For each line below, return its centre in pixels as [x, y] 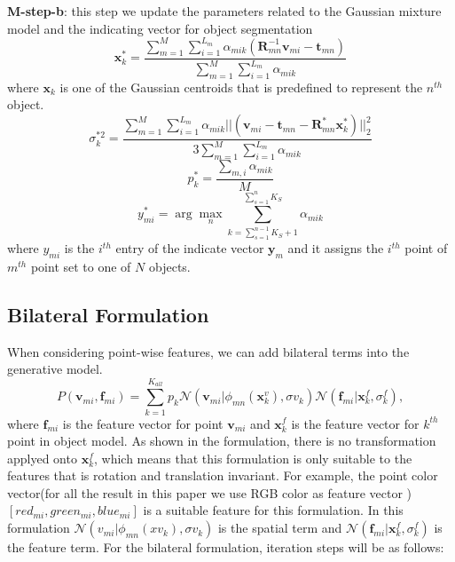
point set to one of [81, 266]
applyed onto [42, 458]
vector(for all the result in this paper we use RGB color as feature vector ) [210, 492]
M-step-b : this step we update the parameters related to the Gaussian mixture [224, 11]
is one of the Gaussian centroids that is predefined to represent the [241, 87]
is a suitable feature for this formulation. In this [273, 510]
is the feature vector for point [143, 423]
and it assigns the [336, 248]
